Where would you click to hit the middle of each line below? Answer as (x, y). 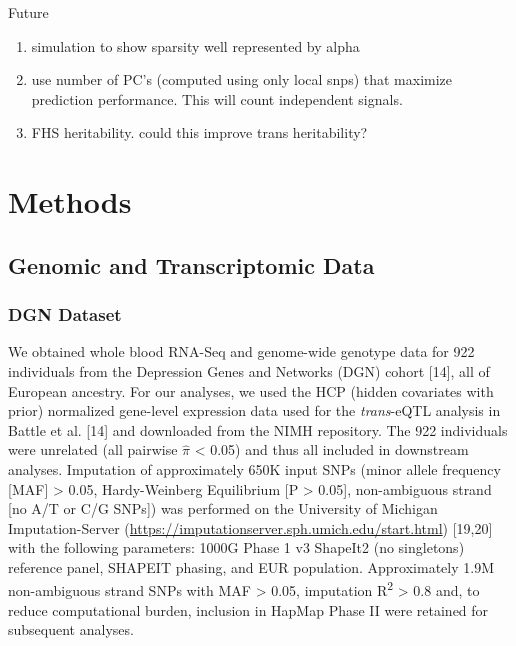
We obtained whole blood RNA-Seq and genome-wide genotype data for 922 (241, 351)
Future (28, 12)
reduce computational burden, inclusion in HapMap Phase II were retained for (248, 609)
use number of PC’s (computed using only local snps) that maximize (242, 79)
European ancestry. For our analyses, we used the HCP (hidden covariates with (251, 390)
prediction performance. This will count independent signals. (217, 98)
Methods (70, 201)
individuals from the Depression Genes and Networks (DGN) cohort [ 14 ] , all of (249, 370)
